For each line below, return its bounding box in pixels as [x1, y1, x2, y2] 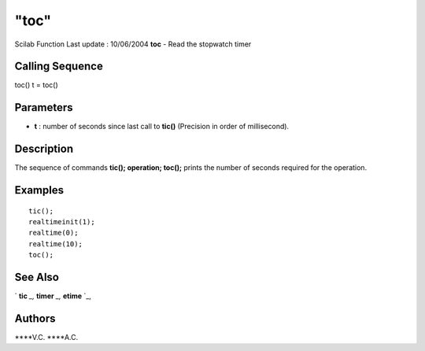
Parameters [14, 101, 73, 114]
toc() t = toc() [14, 80, 58, 90]
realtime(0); [28, 228, 79, 238]
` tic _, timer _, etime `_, [14, 291, 92, 301]
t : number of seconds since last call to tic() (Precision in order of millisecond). [34, 122, 290, 131]
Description [14, 142, 74, 156]
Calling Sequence [14, 60, 104, 73]
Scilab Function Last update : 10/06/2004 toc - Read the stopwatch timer [14, 39, 252, 49]
